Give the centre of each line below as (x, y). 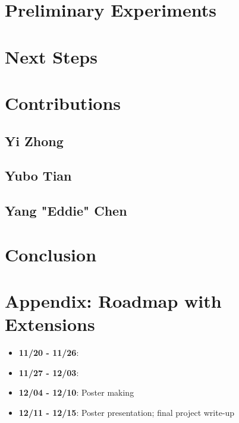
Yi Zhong (34, 141)
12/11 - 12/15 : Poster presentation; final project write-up (127, 412)
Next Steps (51, 56)
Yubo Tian (38, 176)
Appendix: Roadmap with (113, 301)
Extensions (50, 324)
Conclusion (51, 254)
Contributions (63, 102)
